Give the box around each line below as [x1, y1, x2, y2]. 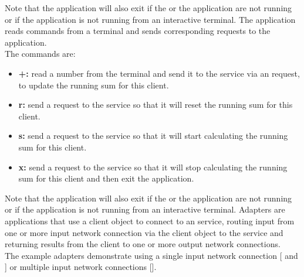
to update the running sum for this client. [18, 78, 169, 91]
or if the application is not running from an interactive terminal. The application [5, 13, 296, 25]
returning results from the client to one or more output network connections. [5, 238, 281, 250]
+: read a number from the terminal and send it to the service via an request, [18, 67, 300, 79]
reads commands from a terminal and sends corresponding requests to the [5, 25, 271, 37]
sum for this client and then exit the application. [18, 172, 194, 184]
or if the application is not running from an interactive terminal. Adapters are [5, 203, 285, 216]
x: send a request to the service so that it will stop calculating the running [18, 160, 288, 173]
